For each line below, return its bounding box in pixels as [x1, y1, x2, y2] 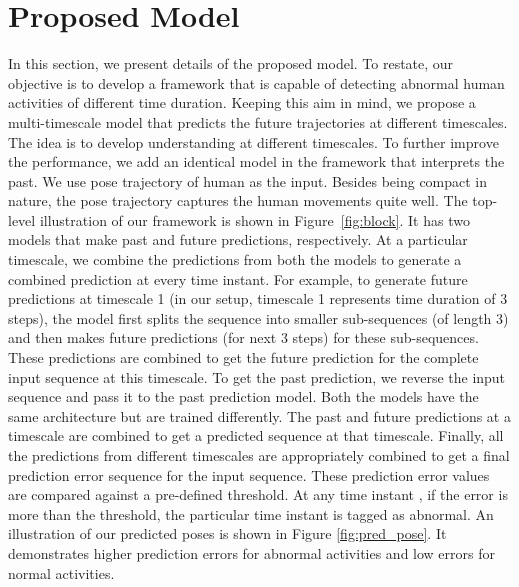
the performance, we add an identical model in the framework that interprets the [8, 151, 505, 172]
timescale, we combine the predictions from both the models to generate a [8, 249, 462, 270]
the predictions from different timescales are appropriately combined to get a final [8, 445, 510, 465]
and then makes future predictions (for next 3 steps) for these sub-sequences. [8, 327, 479, 348]
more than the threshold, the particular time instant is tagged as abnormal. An [8, 503, 494, 524]
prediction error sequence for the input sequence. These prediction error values [8, 464, 490, 485]
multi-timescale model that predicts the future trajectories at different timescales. [8, 111, 508, 132]
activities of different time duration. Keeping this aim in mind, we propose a [8, 92, 476, 113]
